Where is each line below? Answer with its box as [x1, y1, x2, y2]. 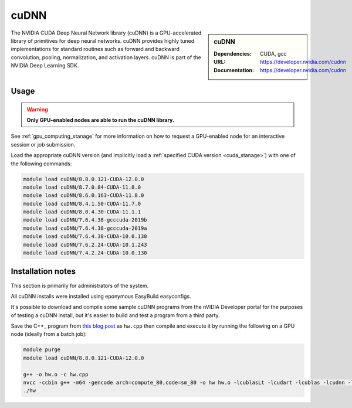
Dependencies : [214, 50, 252, 57]
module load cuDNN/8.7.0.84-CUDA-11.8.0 [23, 183, 141, 191]
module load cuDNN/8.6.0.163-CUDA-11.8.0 [23, 192, 144, 199]
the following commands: [11, 160, 72, 167]
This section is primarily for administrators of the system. [11, 282, 149, 289]
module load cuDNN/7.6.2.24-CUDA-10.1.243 [23, 241, 147, 248]
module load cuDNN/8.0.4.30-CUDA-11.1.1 [23, 209, 141, 215]
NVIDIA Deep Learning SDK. [11, 62, 79, 69]
